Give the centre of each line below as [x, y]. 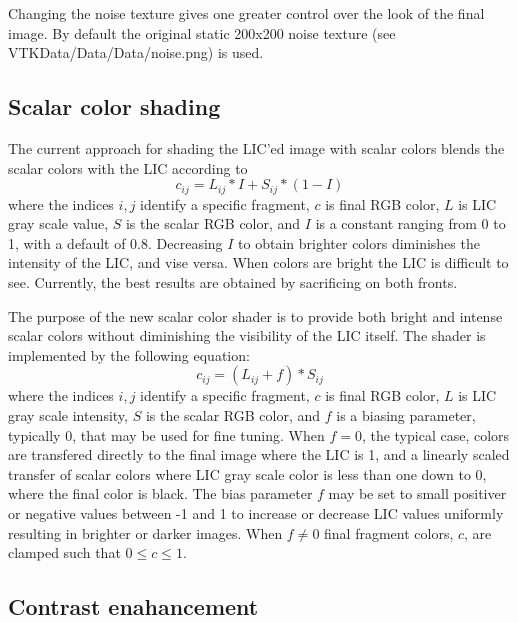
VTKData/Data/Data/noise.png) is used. [136, 52]
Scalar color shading [114, 106]
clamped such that [64, 552]
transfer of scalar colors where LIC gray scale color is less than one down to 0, [247, 473]
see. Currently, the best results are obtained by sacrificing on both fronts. [233, 282]
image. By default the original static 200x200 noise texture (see [202, 32]
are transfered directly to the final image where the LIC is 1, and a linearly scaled [259, 454]
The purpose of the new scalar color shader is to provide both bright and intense [255, 315]
